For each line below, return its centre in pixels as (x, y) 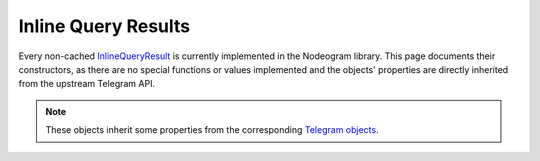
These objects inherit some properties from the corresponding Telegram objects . (212, 130)
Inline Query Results (104, 26)
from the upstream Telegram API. (86, 84)
